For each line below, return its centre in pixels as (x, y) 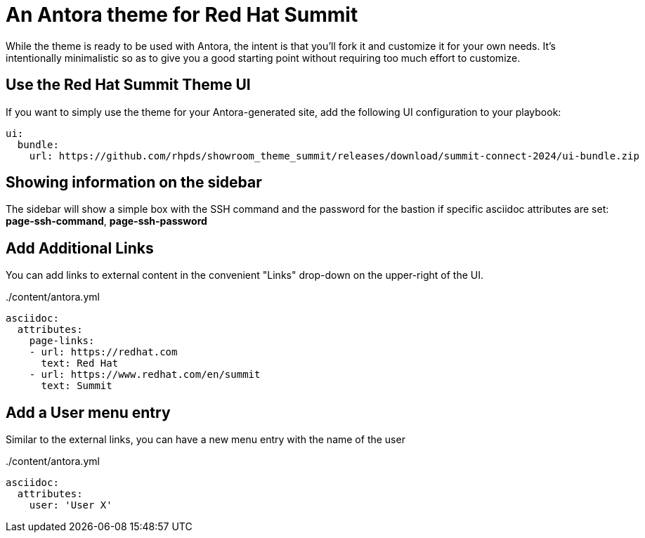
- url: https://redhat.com (103, 352)
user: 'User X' (71, 505)
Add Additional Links (80, 248)
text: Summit (77, 386)
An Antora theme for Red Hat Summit (182, 15)
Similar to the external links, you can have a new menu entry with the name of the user (206, 440)
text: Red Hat (80, 363)
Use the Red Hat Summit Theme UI (128, 85)
